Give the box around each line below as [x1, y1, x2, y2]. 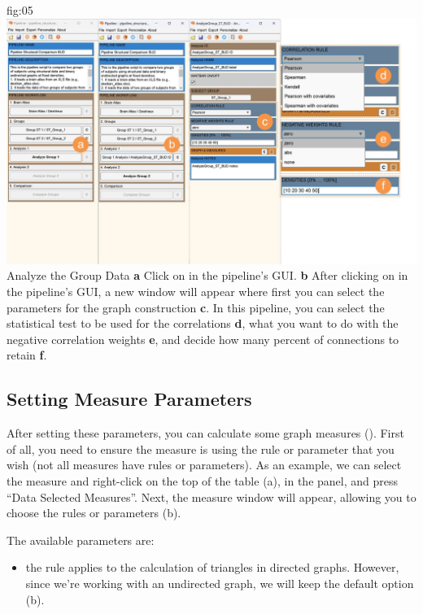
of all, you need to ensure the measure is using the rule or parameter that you [7, 440, 395, 457]
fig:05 [7, 2, 33, 18]
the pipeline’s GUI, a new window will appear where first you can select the [7, 282, 385, 299]
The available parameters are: [7, 531, 155, 548]
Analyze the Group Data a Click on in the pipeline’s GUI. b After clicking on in [7, 267, 408, 284]
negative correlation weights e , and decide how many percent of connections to [7, 330, 399, 347]
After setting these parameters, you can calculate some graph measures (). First [7, 425, 404, 442]
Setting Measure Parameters [7, 386, 252, 412]
